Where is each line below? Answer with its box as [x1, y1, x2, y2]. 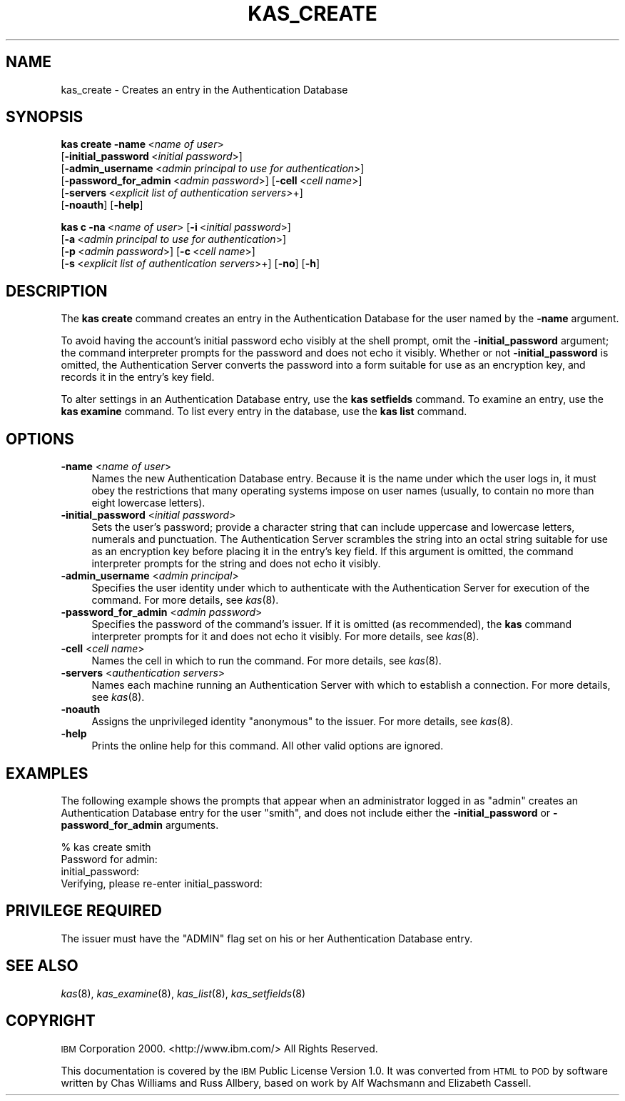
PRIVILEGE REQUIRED [6, 902, 162, 920]
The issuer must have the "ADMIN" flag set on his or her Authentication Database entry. [61, 932, 473, 945]
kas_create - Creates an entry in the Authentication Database [61, 83, 348, 96]
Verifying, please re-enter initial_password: [61, 877, 263, 890]
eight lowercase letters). [91, 497, 205, 509]
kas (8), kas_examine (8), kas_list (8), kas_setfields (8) [61, 987, 306, 1000]
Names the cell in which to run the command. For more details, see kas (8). [91, 654, 442, 667]
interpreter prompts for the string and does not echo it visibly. [91, 557, 381, 570]
